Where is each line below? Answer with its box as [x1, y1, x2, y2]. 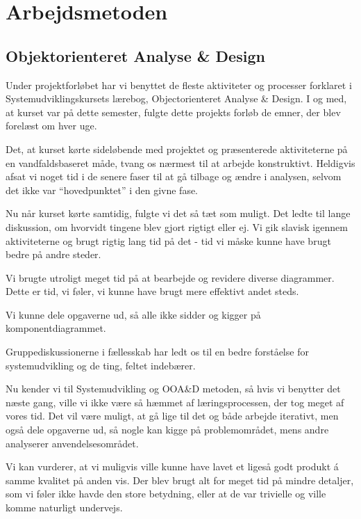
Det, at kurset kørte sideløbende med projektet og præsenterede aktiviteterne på [6, 141, 348, 156]
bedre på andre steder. [6, 247, 101, 262]
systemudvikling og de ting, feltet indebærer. [6, 358, 196, 372]
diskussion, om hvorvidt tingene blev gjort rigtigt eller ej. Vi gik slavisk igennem [6, 219, 348, 234]
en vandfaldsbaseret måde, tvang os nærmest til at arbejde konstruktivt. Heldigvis [6, 155, 355, 170]
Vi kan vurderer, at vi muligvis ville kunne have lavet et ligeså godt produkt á [6, 459, 339, 474]
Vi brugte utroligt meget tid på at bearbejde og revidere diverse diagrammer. [6, 270, 335, 285]
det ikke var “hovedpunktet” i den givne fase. [6, 182, 199, 197]
